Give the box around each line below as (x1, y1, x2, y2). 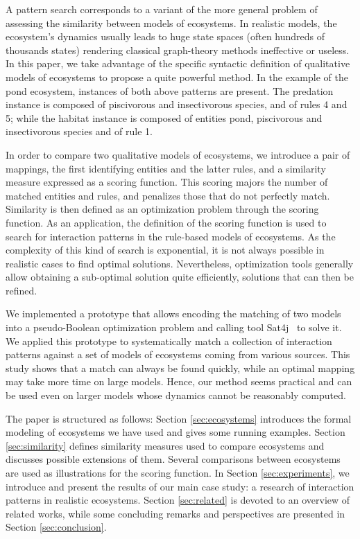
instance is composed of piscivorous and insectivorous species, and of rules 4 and (6, 97, 348, 112)
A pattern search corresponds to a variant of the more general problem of (6, 2, 318, 16)
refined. (6, 283, 37, 297)
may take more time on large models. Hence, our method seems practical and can (6, 374, 352, 389)
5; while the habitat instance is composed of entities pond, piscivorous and (6, 110, 323, 125)
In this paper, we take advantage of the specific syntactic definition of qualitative (6, 56, 350, 71)
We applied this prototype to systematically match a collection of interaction (6, 333, 332, 348)
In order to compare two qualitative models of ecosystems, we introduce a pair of (6, 147, 350, 161)
